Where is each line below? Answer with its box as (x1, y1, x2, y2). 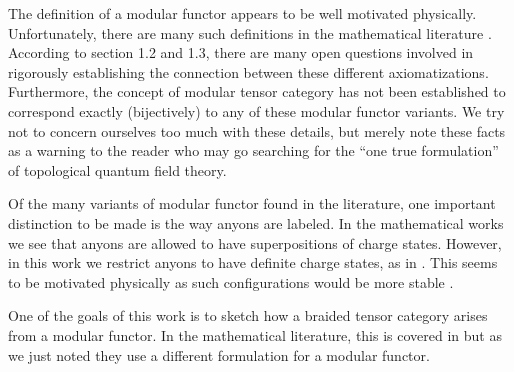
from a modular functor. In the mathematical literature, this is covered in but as (8, 324, 502, 345)
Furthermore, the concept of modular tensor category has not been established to (8, 81, 506, 102)
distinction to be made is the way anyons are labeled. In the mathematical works (8, 212, 504, 233)
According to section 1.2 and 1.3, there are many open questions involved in (8, 42, 474, 63)
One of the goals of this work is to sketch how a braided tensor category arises (8, 305, 488, 326)
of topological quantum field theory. (8, 159, 227, 180)
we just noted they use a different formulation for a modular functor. (8, 344, 430, 365)
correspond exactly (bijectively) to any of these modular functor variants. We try (8, 100, 505, 121)
